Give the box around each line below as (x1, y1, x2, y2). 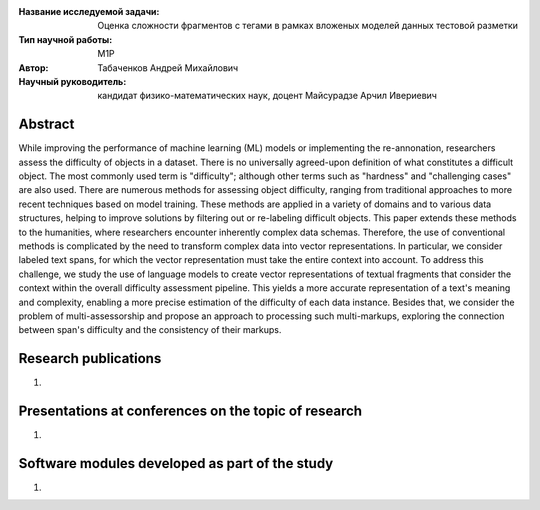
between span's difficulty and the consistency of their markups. (18, 324, 282, 336)
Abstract (18, 116, 75, 133)
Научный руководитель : (18, 75, 127, 87)
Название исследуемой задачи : (18, 6, 160, 17)
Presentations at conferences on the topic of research (18, 403, 363, 420)
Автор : (18, 61, 49, 74)
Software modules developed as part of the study (18, 455, 334, 472)
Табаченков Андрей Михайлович (97, 61, 239, 74)
